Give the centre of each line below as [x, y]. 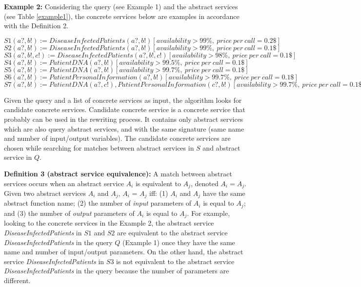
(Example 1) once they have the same [179, 242]
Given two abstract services [45, 193]
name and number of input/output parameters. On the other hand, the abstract [124, 252]
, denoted [204, 183]
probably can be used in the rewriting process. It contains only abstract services [124, 119]
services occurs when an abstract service [64, 183]
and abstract [221, 147]
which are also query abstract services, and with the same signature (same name [124, 128]
